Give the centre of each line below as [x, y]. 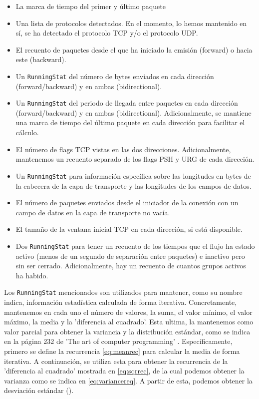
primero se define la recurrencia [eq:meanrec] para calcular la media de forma [122, 351]
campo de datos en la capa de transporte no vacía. [93, 212]
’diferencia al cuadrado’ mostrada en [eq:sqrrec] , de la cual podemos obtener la [124, 371]
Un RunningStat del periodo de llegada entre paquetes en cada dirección [127, 103]
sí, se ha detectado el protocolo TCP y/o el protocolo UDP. [107, 33]
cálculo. [27, 132]
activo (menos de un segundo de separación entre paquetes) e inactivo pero [130, 256]
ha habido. [32, 275]
